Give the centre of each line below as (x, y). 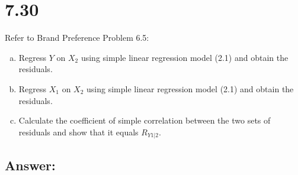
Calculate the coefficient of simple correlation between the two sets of (145, 120)
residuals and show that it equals (78, 132)
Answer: (30, 165)
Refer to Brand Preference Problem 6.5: (77, 38)
